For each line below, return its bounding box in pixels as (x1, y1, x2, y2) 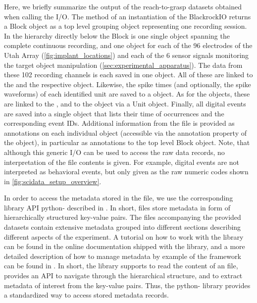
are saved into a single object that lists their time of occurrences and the (4, 108, 224, 118)
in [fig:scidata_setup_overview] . (4, 176, 102, 186)
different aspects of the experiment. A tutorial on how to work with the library (4, 231, 244, 242)
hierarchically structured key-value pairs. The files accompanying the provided (4, 212, 241, 222)
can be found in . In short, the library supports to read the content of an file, (4, 260, 238, 271)
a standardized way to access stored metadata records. (4, 290, 169, 300)
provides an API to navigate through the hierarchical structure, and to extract (4, 270, 243, 281)
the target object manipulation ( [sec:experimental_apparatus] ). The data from (4, 59, 243, 70)
